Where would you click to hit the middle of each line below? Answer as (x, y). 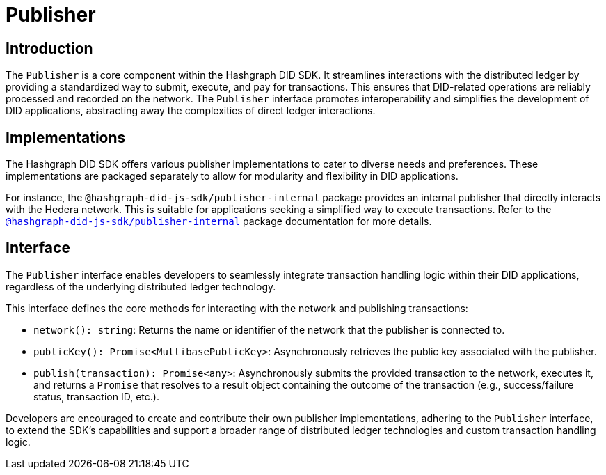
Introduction (49, 48)
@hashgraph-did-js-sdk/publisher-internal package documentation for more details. (219, 221)
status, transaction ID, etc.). (96, 396)
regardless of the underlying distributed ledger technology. (141, 286)
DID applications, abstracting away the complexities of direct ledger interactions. (191, 111)
